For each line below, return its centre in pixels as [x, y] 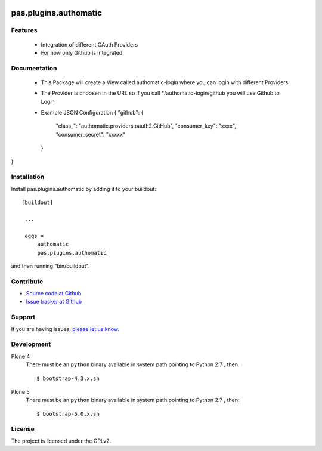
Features [24, 30]
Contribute [27, 282]
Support [23, 317]
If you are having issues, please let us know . [65, 329]
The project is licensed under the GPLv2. [61, 441]
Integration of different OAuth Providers [89, 44]
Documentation [34, 68]
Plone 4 [21, 356]
